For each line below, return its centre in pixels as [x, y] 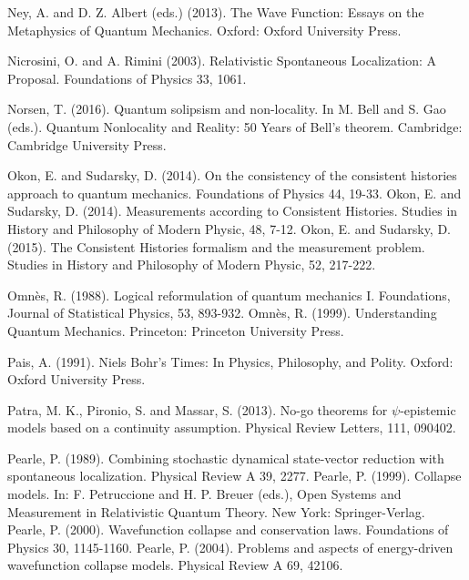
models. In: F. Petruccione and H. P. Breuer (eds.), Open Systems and [204, 494]
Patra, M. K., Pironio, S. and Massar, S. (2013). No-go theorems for [198, 409]
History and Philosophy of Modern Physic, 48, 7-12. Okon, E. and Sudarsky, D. [229, 228]
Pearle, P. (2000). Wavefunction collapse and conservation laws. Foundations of [228, 529]
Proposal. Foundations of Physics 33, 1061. [127, 78]
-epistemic [428, 409]
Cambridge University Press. [87, 144]
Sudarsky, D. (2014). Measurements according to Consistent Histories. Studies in [233, 211]
